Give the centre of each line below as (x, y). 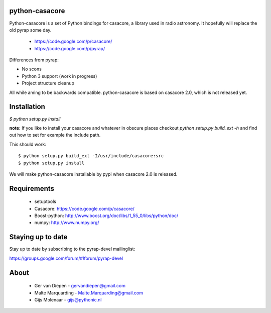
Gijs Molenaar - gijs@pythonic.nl (68, 299)
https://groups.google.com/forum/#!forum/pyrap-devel (66, 258)
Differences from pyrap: (34, 60)
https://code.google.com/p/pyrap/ (70, 48)
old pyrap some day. (30, 30)
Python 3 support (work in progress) (59, 76)
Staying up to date (38, 237)
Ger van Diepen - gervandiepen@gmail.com (80, 286)
